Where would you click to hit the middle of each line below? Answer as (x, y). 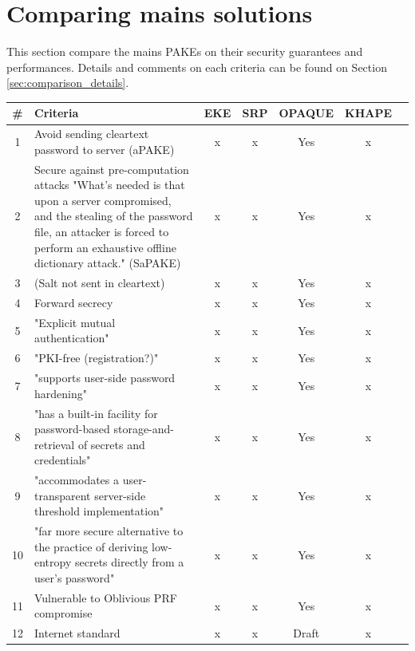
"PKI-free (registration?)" (97, 358)
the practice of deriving (91, 546)
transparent (63, 495)
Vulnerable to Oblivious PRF (106, 597)
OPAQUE (306, 113)
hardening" (61, 393)
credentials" (63, 460)
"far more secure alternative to (109, 531)
